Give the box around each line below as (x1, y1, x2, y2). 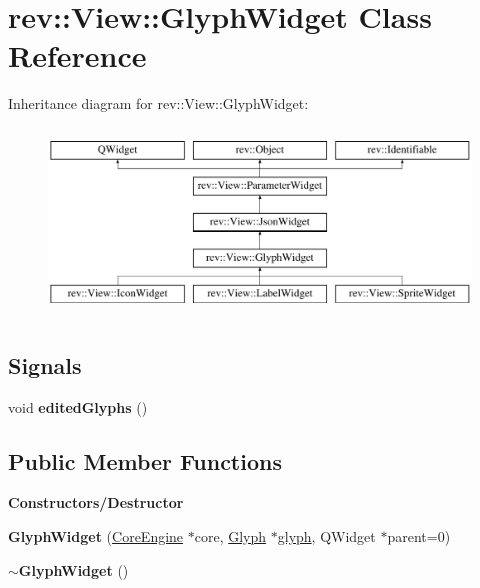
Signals (8, 349, 82, 380)
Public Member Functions (8, 445, 282, 476)
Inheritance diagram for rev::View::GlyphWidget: (8, 93, 309, 114)
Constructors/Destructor (8, 492, 184, 513)
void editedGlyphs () (8, 396, 148, 417)
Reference (8, 35, 147, 76)
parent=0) (387, 526, 451, 547)
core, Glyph (194, 526, 267, 547)
